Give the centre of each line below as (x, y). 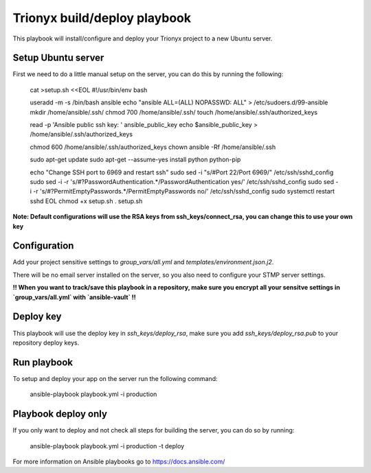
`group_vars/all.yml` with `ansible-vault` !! (75, 297)
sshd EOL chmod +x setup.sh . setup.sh (86, 201)
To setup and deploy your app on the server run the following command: (115, 378)
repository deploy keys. (46, 343)
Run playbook (43, 362)
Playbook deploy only (60, 414)
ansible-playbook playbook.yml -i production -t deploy (107, 446)
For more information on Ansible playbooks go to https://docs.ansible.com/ (119, 461)
